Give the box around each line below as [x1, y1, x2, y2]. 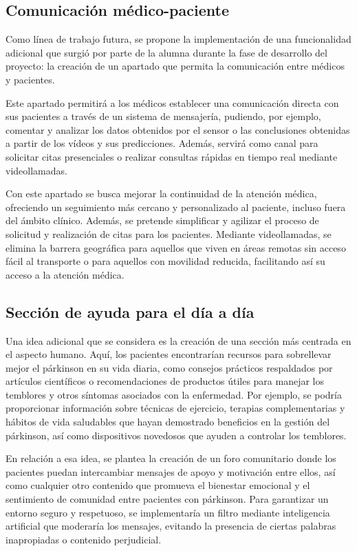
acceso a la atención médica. [6, 267, 125, 281]
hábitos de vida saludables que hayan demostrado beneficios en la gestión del [6, 414, 330, 429]
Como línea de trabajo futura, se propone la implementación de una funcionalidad [6, 32, 351, 46]
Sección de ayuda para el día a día [6, 301, 255, 322]
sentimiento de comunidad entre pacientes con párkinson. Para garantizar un [6, 492, 329, 506]
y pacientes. [6, 72, 55, 86]
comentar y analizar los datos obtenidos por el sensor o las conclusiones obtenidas [6, 122, 350, 137]
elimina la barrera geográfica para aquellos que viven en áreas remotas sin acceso [6, 240, 346, 254]
